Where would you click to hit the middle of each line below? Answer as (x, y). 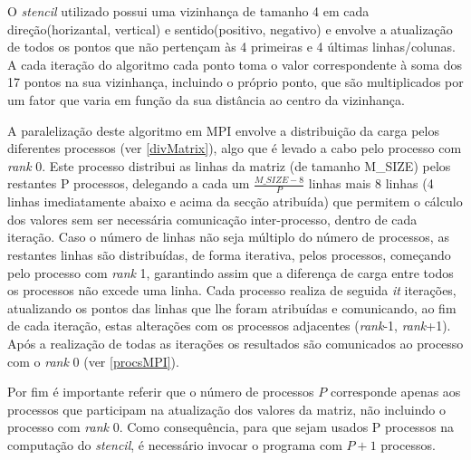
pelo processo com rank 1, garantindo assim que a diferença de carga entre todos (231, 272)
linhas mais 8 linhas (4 (371, 183)
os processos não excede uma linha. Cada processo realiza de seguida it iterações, (232, 290)
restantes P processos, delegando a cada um (129, 183)
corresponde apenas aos (395, 392)
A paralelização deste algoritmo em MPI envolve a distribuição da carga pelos (223, 130)
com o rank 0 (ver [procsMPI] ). (93, 361)
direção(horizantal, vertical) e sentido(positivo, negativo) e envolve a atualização (230, 29)
